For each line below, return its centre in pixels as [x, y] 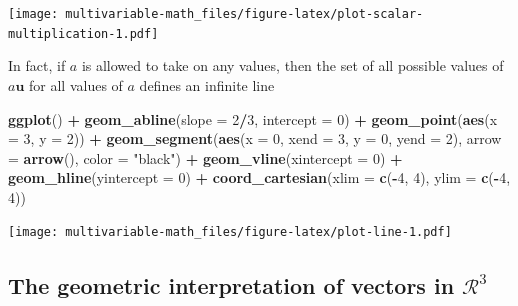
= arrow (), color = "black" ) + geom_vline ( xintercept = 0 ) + [205, 157]
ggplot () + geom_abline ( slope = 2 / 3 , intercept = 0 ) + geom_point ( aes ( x [253, 118]
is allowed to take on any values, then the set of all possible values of [292, 65]
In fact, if [37, 65]
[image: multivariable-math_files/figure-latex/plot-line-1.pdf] [230, 232]
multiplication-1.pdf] [83, 33]
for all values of [76, 84]
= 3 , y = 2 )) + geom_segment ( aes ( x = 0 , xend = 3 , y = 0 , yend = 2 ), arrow [255, 138]
